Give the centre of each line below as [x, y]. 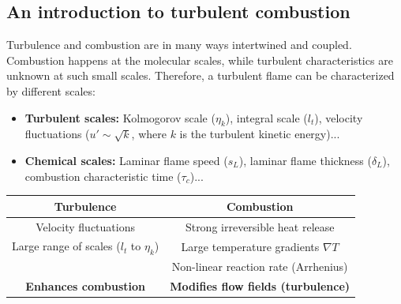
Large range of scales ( [66, 246]
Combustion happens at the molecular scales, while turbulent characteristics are [200, 60]
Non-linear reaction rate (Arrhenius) [260, 266]
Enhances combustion [85, 286]
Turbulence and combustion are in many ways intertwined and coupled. [179, 45]
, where [149, 134]
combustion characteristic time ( [103, 176]
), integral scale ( [266, 117]
